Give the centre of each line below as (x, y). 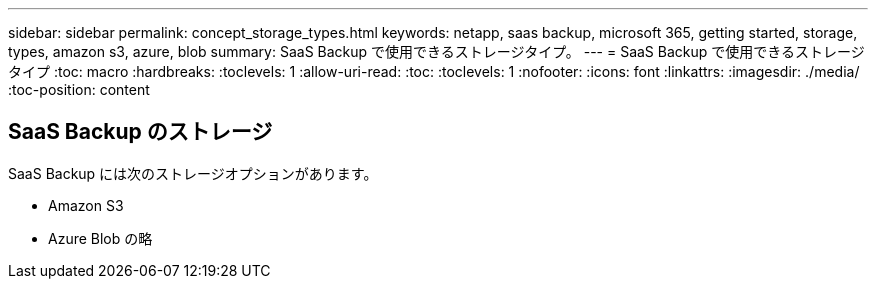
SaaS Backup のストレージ (140, 132)
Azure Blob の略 (100, 238)
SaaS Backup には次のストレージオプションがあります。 (193, 173)
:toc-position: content (79, 89)
